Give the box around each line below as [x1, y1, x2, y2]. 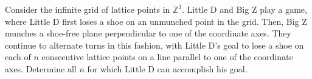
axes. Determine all [5, 62, 77, 75]
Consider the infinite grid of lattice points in [5, 3, 170, 15]
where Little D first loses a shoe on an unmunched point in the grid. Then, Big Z [5, 15, 307, 27]
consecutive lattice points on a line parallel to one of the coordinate [41, 50, 293, 63]
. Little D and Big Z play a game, [182, 3, 307, 15]
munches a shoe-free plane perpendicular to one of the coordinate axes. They [5, 27, 291, 39]
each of [5, 50, 31, 63]
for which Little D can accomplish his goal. [87, 62, 248, 75]
